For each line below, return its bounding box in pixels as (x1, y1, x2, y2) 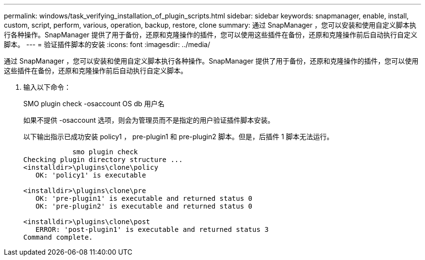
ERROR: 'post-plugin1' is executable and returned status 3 (35, 226, 269, 233)
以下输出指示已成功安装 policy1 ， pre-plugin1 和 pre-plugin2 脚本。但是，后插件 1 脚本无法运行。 (23, 132, 334, 141)
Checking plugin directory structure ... (23, 156, 183, 163)
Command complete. (23, 233, 93, 241)
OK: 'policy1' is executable (35, 171, 146, 179)
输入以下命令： (23, 83, 71, 91)
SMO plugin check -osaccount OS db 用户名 (23, 99, 165, 108)
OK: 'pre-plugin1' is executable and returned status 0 (35, 195, 253, 202)
